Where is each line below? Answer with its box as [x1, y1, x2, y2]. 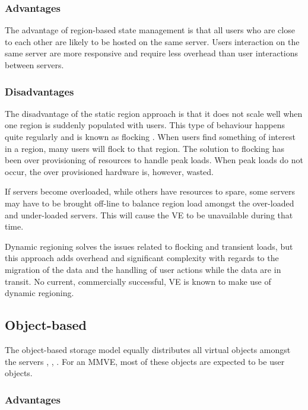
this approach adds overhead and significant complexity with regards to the [5, 252, 279, 264]
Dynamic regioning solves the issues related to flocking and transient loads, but [5, 240, 293, 252]
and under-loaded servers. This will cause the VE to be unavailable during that [5, 208, 293, 221]
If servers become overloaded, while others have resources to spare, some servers [5, 185, 295, 198]
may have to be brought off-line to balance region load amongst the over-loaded [5, 196, 294, 209]
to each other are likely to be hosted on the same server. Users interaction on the [5, 35, 300, 47]
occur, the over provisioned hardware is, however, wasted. [5, 165, 214, 177]
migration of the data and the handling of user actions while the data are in [5, 263, 281, 275]
